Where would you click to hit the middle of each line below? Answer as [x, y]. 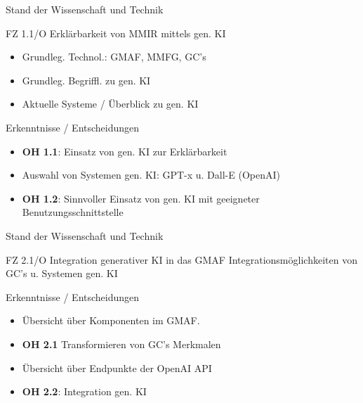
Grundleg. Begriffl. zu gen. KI [86, 80]
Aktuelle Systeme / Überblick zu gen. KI [110, 104]
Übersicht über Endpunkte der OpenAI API [117, 367]
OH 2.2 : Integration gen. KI [84, 391]
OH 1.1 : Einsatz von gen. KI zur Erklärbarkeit [125, 151]
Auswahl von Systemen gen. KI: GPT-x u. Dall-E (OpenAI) [151, 175]
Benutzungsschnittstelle [73, 212]
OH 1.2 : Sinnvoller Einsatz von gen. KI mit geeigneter [141, 198]
